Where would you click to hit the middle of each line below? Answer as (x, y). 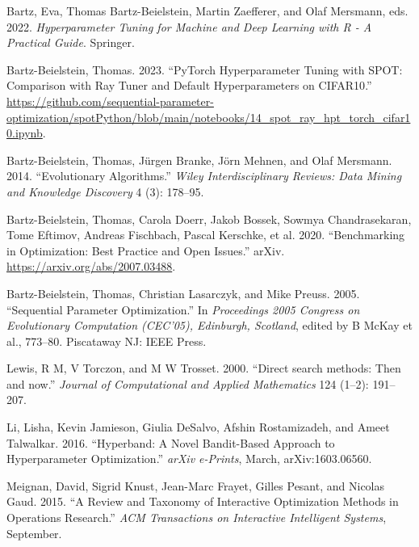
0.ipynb (25, 133)
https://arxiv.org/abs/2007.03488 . (91, 266)
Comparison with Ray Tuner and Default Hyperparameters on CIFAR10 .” (189, 85)
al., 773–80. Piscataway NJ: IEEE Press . (107, 341)
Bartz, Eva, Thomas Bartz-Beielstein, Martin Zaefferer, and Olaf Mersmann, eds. (207, 11)
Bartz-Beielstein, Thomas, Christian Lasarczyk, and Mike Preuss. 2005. (183, 293)
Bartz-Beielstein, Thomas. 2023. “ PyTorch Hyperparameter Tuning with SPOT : (205, 69)
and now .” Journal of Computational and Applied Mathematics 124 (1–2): (188, 383)
